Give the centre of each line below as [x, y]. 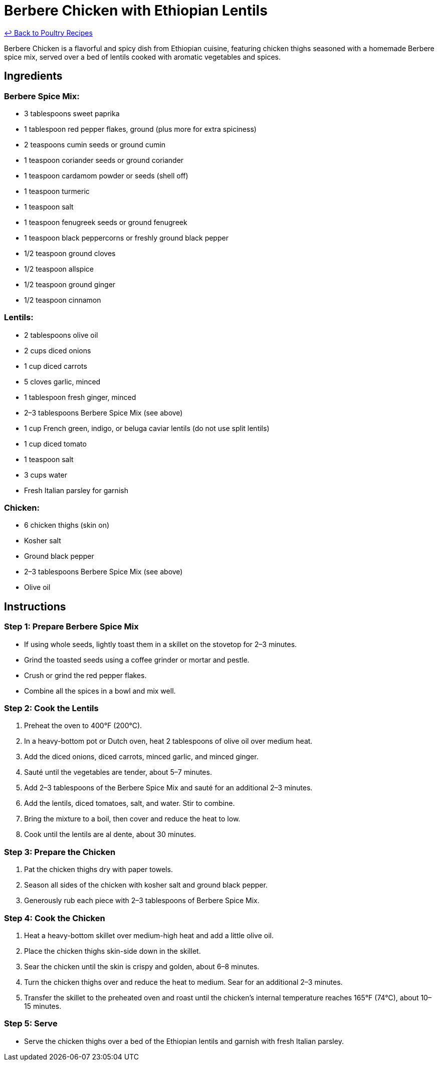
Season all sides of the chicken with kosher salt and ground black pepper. [146, 885]
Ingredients [33, 76]
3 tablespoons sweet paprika [72, 113]
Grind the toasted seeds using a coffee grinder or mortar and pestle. [137, 660]
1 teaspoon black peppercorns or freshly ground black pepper [126, 238]
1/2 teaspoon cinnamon [63, 300]
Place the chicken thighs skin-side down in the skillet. [113, 951]
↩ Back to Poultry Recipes [48, 33]
